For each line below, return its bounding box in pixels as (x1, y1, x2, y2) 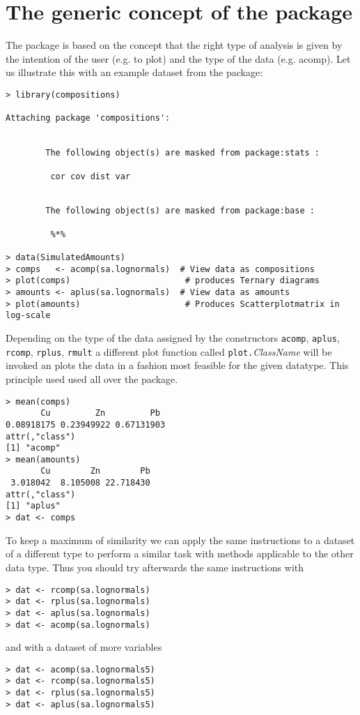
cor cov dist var (50, 171, 130, 181)
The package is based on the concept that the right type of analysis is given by (6, 38, 343, 52)
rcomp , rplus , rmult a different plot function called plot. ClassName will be (6, 344, 332, 359)
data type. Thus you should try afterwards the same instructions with (6, 559, 304, 574)
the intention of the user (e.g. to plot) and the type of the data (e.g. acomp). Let (6, 51, 351, 66)
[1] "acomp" (6, 443, 61, 453)
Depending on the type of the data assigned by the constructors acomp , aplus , (6, 331, 340, 345)
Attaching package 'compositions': (6, 113, 171, 123)
